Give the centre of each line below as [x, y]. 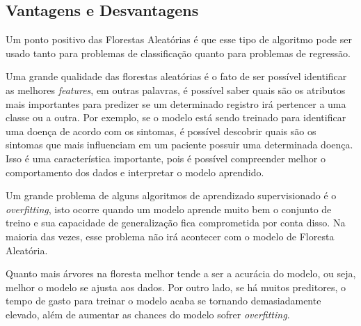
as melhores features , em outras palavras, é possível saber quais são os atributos [176, 90]
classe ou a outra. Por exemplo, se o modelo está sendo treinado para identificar [176, 117]
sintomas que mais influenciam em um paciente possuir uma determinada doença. [179, 145]
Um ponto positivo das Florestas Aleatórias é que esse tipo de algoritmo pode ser [179, 39]
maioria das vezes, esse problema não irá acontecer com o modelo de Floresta [170, 236]
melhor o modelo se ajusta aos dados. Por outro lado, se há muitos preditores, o [176, 287]
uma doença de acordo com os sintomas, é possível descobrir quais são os [161, 131]
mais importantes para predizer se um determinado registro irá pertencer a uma [176, 103]
